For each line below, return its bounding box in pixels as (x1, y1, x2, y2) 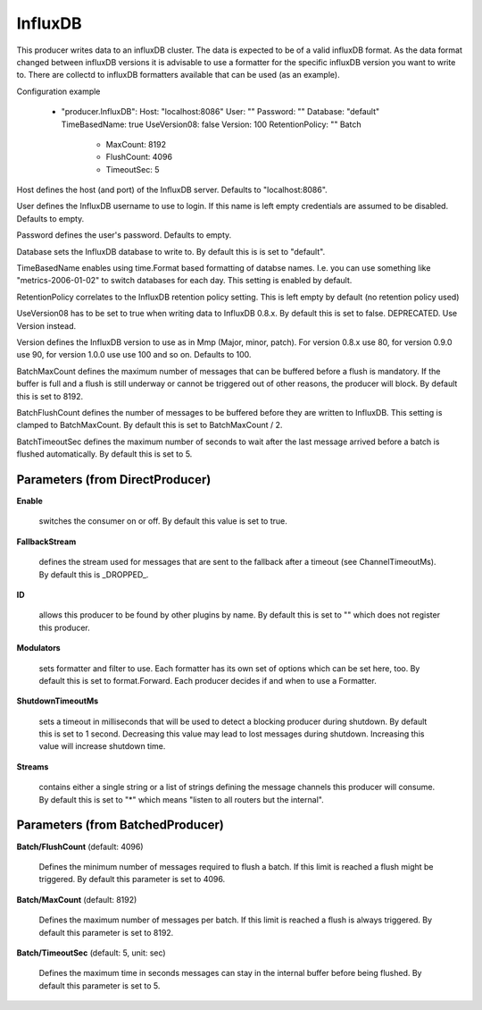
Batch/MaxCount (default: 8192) (16, 894, 137, 905)
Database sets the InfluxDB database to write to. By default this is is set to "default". (16, 246, 326, 257)
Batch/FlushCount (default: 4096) (16, 841, 144, 852)
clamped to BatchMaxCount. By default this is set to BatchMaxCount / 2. (16, 420, 283, 431)
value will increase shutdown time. (38, 741, 166, 752)
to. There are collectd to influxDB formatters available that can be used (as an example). (16, 70, 340, 80)
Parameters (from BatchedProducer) (16, 818, 225, 833)
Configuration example (16, 86, 101, 97)
